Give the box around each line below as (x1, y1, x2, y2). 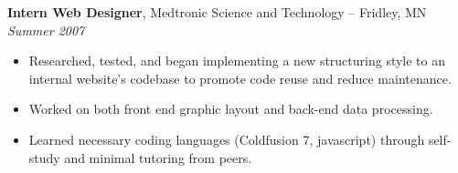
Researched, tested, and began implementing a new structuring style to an (28, 51, 446, 70)
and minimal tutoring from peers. (64, 148, 252, 167)
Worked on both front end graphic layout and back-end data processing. (28, 99, 433, 118)
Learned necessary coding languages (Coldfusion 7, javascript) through (28, 129, 425, 148)
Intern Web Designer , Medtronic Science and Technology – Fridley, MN (7, 3, 427, 21)
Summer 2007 (7, 20, 85, 39)
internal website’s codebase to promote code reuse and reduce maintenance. (28, 68, 452, 87)
